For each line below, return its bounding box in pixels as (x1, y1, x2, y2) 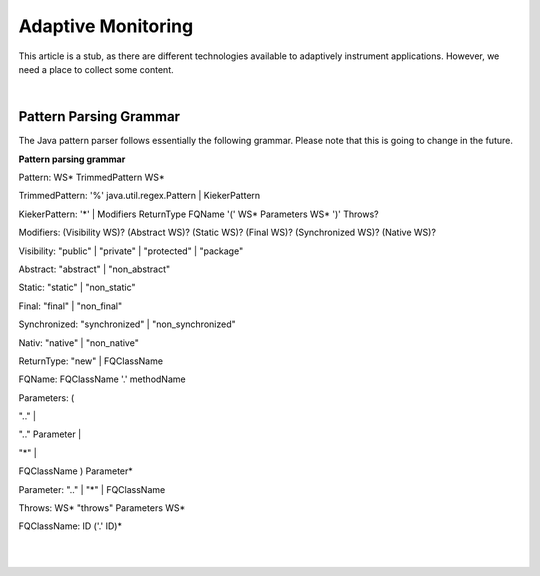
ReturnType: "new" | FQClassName (18, 355, 164, 367)
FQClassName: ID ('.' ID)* (18, 520, 122, 532)
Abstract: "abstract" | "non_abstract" (18, 263, 171, 275)
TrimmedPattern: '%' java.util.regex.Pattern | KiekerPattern (18, 190, 261, 202)
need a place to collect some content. (18, 63, 174, 75)
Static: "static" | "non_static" (18, 281, 136, 294)
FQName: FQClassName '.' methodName (18, 373, 186, 385)
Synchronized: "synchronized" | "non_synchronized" (18, 318, 236, 330)
